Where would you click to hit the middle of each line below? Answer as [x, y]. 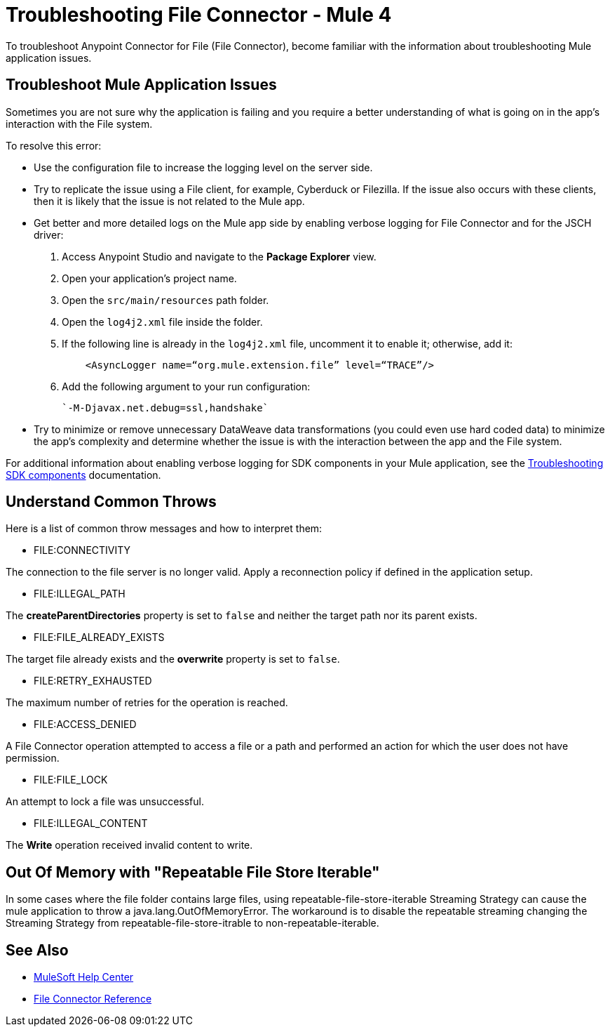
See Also [37, 950]
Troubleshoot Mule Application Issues [141, 85]
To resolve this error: [54, 145]
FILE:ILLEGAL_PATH [80, 594]
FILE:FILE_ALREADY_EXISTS [99, 637]
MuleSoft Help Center [84, 977]
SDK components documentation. [83, 475]
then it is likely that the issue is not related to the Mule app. [169, 201]
